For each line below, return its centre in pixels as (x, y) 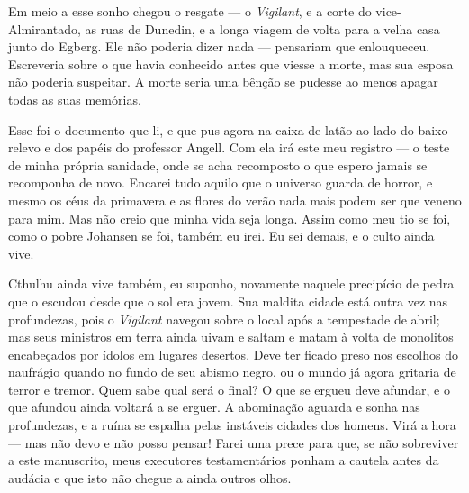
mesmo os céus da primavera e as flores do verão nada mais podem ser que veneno (235, 200)
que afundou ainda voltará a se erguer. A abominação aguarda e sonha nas (214, 407)
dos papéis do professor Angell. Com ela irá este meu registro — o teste (252, 147)
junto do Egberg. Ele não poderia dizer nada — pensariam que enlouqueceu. (219, 46)
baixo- (435, 129)
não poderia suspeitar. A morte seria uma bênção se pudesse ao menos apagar (223, 82)
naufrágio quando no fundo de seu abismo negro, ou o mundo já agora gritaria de (232, 372)
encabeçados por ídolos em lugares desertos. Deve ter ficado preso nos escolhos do (233, 354)
